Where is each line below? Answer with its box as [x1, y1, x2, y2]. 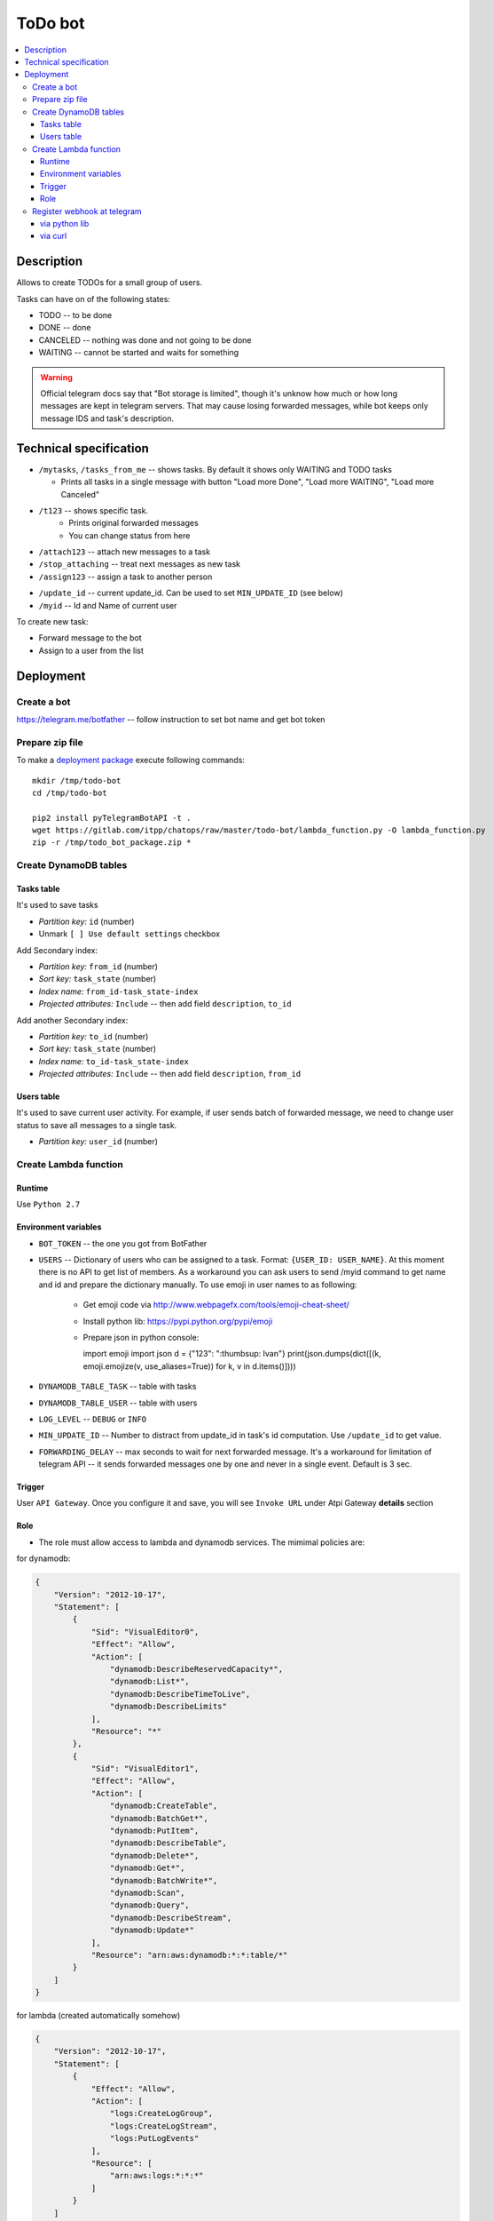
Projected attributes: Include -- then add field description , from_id [38, 1069, 302, 1079]
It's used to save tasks [16, 900, 98, 911]
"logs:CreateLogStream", [109, 2121, 218, 2131]
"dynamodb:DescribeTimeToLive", [109, 1689, 251, 1699]
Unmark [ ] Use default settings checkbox [38, 928, 221, 939]
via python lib [40, 219, 90, 229]
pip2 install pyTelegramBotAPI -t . [32, 813, 192, 823]
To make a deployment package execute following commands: [16, 755, 246, 766]
